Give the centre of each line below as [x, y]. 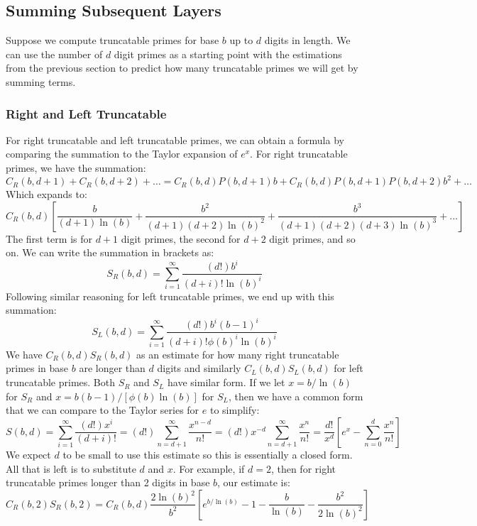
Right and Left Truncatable [86, 113]
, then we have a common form [296, 396]
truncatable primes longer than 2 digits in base [108, 482]
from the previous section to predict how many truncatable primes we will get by [182, 68]
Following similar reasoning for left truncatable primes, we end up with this [170, 296]
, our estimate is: [254, 482]
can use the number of [54, 54]
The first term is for [49, 238]
